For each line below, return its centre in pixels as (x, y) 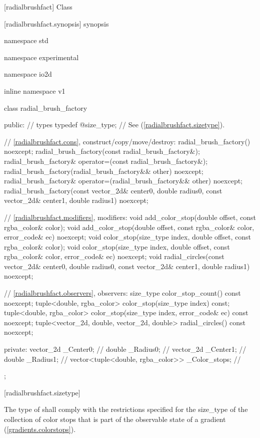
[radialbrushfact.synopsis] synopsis (56, 23)
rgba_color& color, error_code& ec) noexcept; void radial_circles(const (114, 256)
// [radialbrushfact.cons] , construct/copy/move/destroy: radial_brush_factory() (127, 141)
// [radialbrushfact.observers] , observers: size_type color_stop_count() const (122, 293)
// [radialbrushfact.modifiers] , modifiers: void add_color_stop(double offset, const (130, 217)
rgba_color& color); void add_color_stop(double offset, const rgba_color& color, (129, 227)
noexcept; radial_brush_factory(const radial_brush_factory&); (102, 151)
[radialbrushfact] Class (38, 7)
